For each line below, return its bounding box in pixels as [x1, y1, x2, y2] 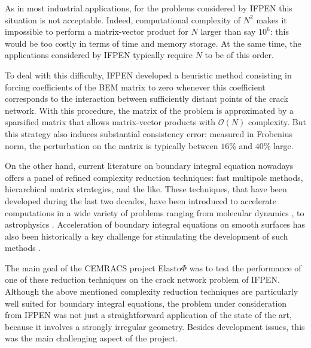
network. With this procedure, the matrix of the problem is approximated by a [5, 104, 294, 116]
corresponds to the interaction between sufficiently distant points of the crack [5, 92, 288, 105]
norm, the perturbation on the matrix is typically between [5, 139, 218, 152]
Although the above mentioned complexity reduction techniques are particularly [5, 285, 298, 298]
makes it [256, 13, 287, 26]
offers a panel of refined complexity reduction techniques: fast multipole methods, [5, 171, 303, 183]
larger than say [200, 25, 256, 38]
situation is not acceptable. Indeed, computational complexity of [5, 13, 241, 26]
